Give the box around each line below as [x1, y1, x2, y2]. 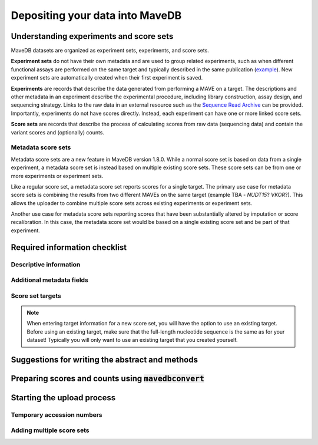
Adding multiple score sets [11, 426, 90, 434]
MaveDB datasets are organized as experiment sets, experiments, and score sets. [11, 47, 209, 54]
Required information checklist [11, 242, 127, 252]
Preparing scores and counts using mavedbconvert [11, 373, 205, 383]
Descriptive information [11, 260, 81, 268]
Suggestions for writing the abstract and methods [11, 354, 198, 365]
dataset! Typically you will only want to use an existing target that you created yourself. [26, 337, 238, 344]
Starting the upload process [11, 393, 116, 403]
